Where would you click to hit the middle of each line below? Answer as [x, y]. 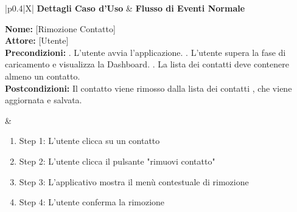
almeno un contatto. [43, 76]
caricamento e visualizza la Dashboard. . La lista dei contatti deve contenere [147, 64]
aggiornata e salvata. [44, 100]
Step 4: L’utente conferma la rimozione [92, 202]
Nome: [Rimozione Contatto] [60, 28]
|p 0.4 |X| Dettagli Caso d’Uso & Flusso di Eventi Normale [125, 8]
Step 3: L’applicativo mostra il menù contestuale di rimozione [134, 181]
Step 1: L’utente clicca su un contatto [89, 141]
